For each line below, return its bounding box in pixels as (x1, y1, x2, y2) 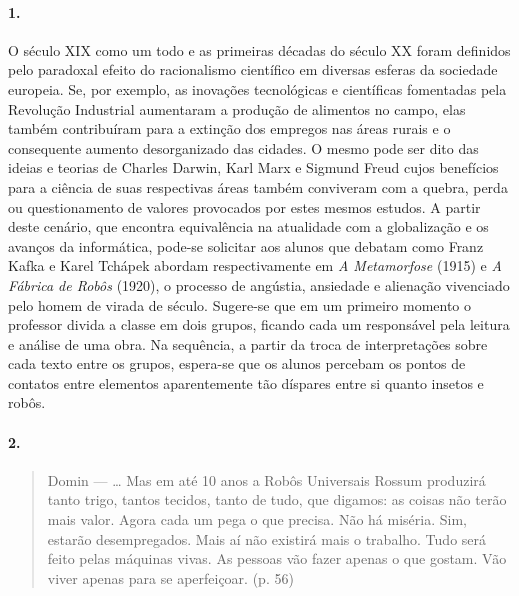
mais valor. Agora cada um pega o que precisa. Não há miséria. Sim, (47, 509, 467, 530)
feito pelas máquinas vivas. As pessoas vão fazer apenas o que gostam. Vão (47, 548, 507, 569)
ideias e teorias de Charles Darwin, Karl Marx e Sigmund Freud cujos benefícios (8, 157, 499, 178)
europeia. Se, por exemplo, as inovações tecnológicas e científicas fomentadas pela (8, 78, 507, 99)
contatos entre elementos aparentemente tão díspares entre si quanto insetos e (8, 372, 484, 393)
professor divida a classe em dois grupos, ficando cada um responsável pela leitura (8, 314, 510, 335)
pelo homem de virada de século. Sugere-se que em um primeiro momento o (8, 294, 472, 315)
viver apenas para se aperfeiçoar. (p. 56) (47, 567, 294, 588)
